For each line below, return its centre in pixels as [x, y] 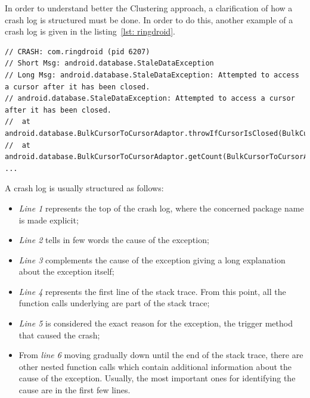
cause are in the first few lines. [75, 390]
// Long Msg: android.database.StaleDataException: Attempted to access [152, 75]
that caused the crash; [59, 335]
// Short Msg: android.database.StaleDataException [109, 63]
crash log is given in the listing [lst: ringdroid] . [90, 31]
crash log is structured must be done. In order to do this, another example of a [149, 19]
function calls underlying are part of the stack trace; [114, 303]
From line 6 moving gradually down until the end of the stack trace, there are [161, 355]
